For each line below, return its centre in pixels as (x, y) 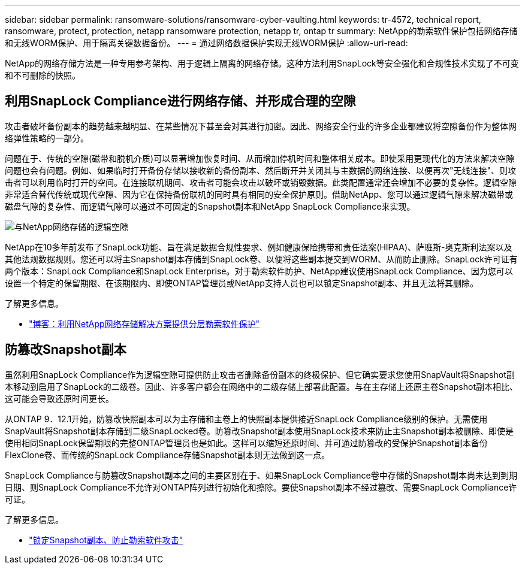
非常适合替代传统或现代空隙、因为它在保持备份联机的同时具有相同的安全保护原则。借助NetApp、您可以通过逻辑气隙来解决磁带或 (259, 194)
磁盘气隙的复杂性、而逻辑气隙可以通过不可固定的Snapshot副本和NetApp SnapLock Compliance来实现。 (210, 206)
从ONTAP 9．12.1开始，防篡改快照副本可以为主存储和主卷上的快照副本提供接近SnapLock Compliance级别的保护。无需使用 (246, 419)
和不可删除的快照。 (43, 75)
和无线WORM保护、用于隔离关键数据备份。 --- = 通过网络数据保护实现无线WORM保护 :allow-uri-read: (206, 43)
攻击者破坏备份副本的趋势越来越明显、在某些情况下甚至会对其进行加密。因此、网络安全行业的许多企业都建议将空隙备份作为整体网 (261, 126)
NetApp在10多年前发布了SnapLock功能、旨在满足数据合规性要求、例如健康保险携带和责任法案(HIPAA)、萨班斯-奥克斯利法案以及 (259, 247)
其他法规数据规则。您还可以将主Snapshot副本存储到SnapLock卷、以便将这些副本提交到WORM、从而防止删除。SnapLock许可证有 (261, 259)
